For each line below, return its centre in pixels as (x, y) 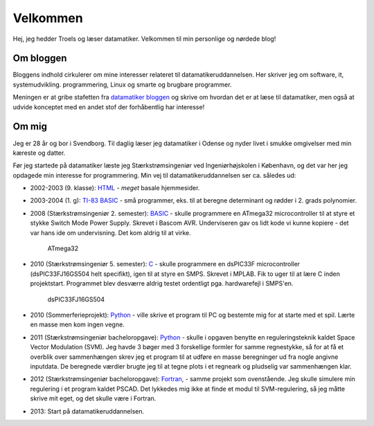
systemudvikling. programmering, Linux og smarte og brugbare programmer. (122, 84)
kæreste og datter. (39, 153)
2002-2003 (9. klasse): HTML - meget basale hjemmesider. (115, 188)
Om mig (30, 127)
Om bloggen (40, 58)
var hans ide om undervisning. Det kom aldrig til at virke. (111, 232)
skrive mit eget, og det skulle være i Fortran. (93, 398)
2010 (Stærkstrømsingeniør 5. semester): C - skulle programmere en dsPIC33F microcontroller (165, 264)
